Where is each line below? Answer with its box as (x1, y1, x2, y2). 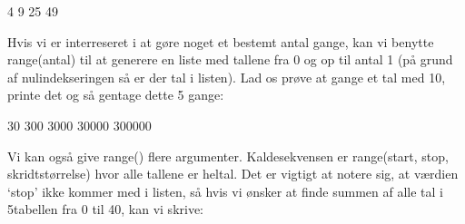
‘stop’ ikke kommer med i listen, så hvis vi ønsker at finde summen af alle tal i (7, 181, 443, 200)
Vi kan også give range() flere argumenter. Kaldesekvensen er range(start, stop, (7, 146, 449, 165)
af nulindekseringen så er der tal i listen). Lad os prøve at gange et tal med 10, (7, 67, 446, 86)
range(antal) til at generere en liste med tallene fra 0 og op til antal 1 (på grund (7, 50, 453, 69)
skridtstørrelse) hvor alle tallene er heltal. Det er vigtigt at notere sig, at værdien (7, 164, 459, 183)
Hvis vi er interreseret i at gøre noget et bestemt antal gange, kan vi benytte (7, 32, 434, 51)
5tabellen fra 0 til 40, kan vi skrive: (7, 200, 204, 219)
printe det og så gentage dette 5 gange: (7, 85, 224, 104)
